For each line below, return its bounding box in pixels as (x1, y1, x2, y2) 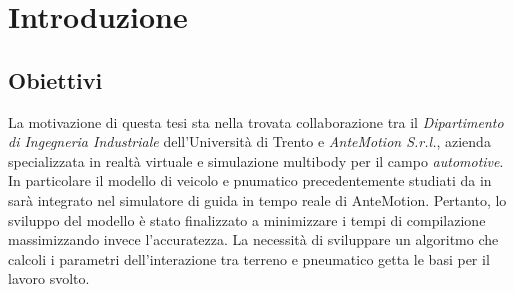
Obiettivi (8, 64, 103, 95)
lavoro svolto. (8, 268, 90, 289)
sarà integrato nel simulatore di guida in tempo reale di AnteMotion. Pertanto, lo (8, 189, 507, 210)
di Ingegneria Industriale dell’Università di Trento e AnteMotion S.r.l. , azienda (8, 131, 491, 152)
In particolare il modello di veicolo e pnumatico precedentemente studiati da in (8, 170, 492, 191)
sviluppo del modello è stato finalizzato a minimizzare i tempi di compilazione (8, 209, 486, 230)
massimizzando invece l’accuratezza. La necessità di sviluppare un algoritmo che (8, 229, 499, 250)
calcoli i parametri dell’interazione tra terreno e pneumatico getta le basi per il (8, 248, 490, 269)
